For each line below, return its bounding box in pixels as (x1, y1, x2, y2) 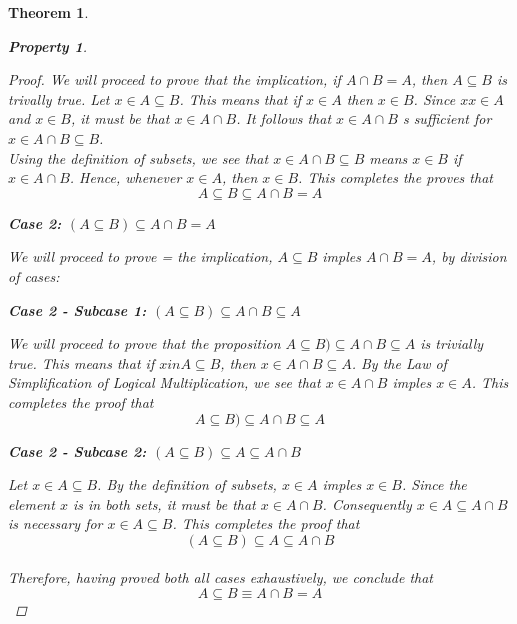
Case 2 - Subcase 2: (8, 440, 147, 461)
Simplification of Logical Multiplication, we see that (8, 372, 321, 393)
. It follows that (236, 108, 332, 129)
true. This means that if (8, 352, 155, 373)
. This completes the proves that (298, 167, 493, 188)
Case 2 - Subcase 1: (8, 299, 147, 320)
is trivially (420, 333, 484, 354)
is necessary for (8, 513, 103, 534)
